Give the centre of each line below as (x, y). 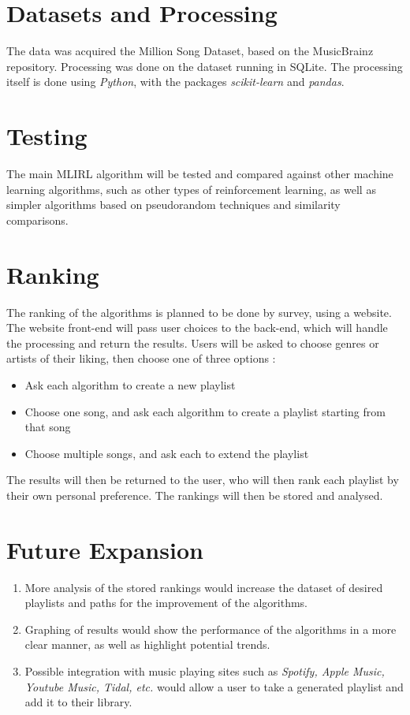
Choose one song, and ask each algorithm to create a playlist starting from (205, 411)
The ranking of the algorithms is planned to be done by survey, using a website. (199, 312)
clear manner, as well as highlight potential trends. (147, 644)
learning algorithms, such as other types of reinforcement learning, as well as (191, 189)
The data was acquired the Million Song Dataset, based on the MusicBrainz (190, 51)
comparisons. (37, 220)
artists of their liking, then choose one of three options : (141, 358)
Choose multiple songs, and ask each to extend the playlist (167, 453)
